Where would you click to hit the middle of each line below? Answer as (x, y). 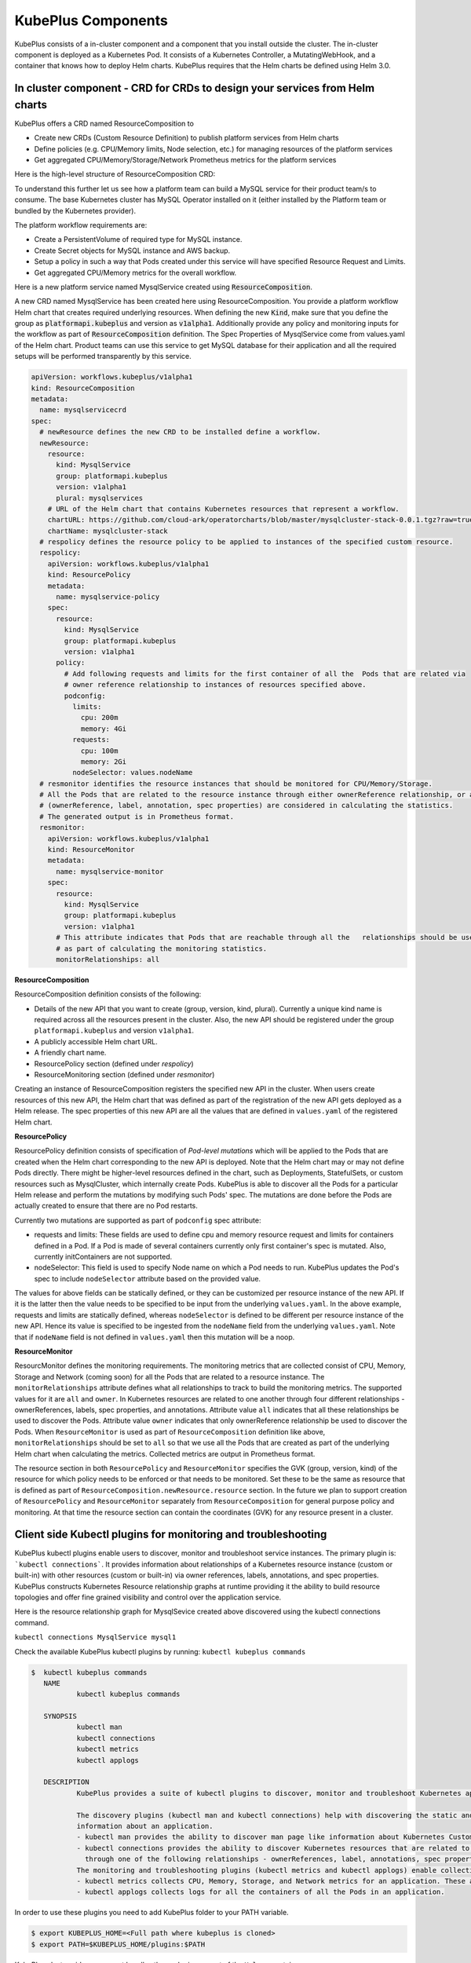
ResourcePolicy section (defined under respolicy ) (114, 1063)
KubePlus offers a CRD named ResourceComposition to (104, 123)
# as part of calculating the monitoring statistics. (162, 949)
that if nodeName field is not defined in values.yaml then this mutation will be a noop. (155, 1337)
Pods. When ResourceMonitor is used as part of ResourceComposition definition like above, (170, 1431)
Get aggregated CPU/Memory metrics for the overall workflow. (135, 272)
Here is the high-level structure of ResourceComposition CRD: (115, 174)
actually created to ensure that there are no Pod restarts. (106, 1206)
